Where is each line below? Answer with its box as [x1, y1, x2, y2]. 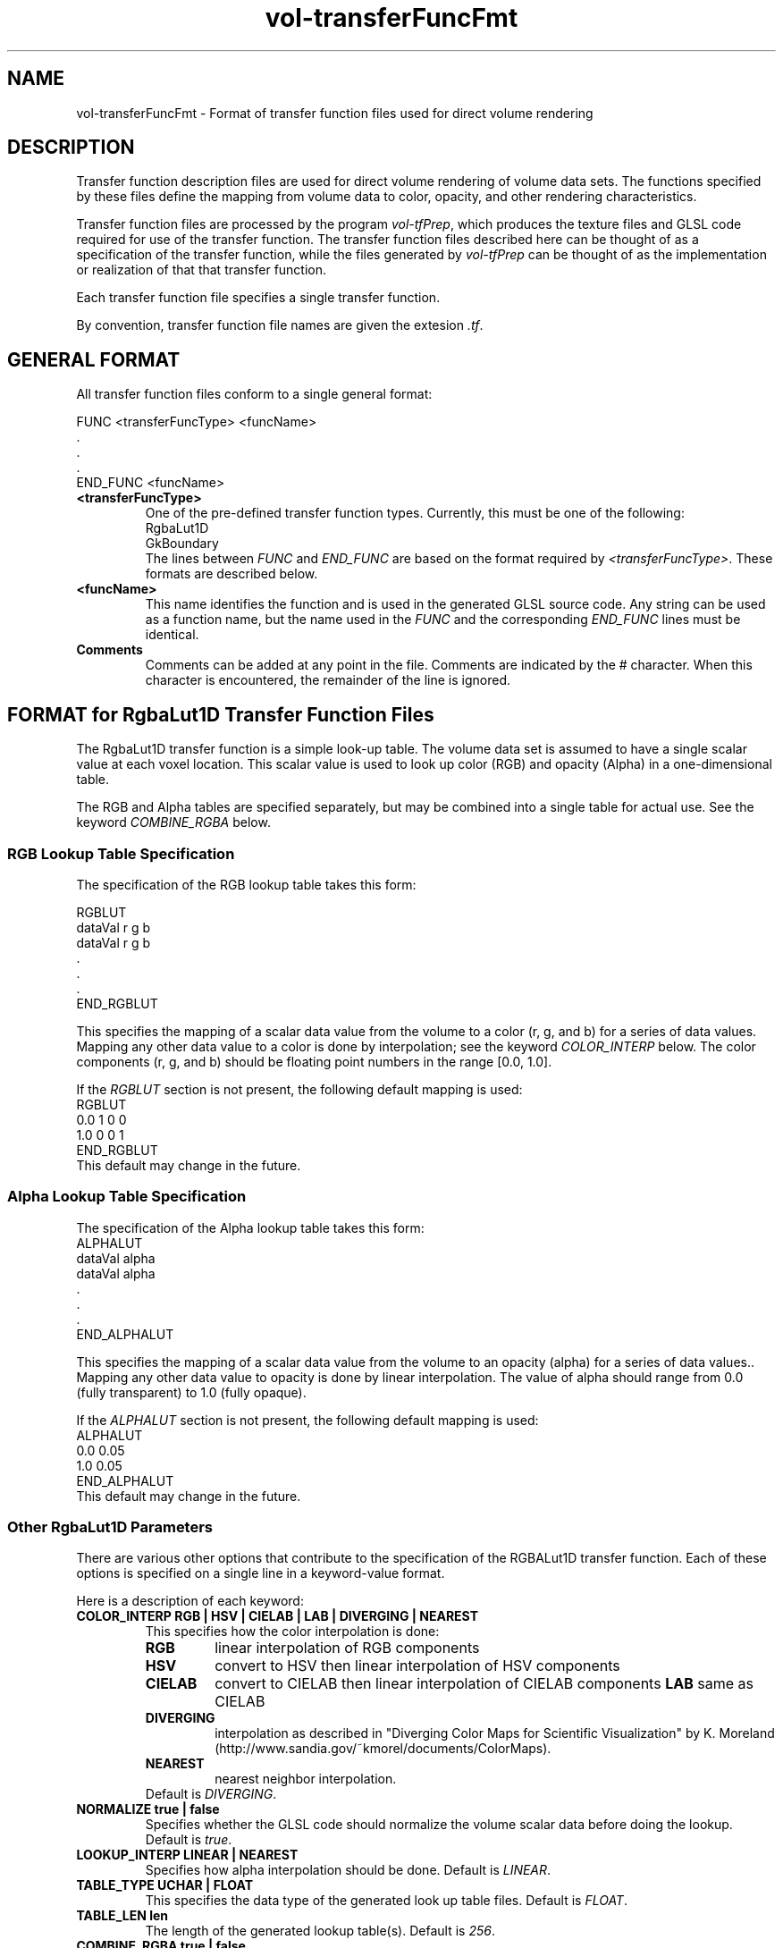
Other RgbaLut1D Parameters [7, 1518, 214, 1536]
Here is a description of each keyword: [76, 1593, 304, 1609]
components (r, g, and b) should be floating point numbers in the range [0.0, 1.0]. [76, 1053, 552, 1069]
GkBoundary [145, 535, 219, 552]
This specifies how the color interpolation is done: [145, 1623, 440, 1640]
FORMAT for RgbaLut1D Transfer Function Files [7, 703, 434, 726]
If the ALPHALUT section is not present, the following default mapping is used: [76, 1412, 539, 1428]
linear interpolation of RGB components [215, 1639, 480, 1657]
